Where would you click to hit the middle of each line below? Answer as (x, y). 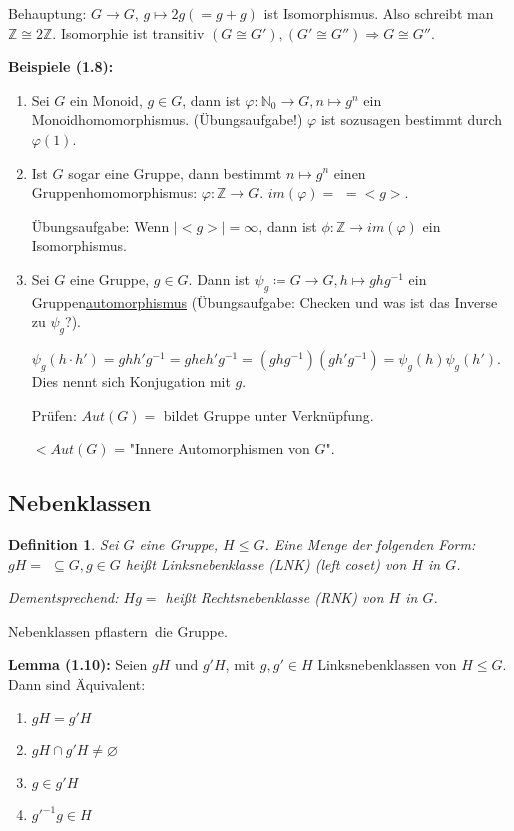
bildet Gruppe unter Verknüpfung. (268, 414)
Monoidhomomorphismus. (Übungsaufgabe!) (167, 119)
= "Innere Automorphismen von (212, 448)
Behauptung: (47, 13)
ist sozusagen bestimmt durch (411, 119)
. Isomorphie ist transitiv (128, 32)
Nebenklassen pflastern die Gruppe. (118, 630)
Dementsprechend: (63, 597)
